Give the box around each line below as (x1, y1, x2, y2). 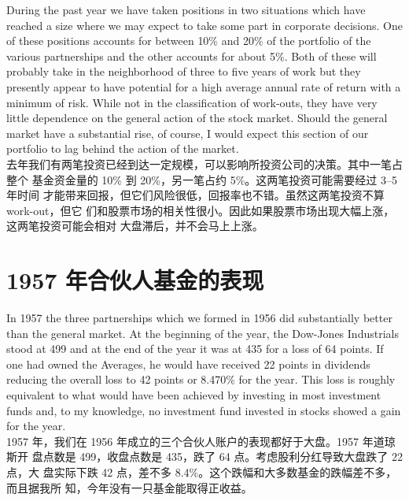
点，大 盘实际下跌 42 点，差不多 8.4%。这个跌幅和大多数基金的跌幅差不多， (6, 463, 397, 480)
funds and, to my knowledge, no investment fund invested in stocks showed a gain (6, 402, 401, 418)
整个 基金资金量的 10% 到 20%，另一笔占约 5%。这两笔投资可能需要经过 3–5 (6, 171, 397, 187)
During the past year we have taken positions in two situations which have (6, 2, 366, 17)
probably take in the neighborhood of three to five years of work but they (6, 63, 361, 80)
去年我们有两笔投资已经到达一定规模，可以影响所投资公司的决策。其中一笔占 (6, 155, 403, 172)
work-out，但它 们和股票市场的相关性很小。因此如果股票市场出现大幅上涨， (6, 202, 395, 218)
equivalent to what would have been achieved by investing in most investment (6, 387, 381, 403)
